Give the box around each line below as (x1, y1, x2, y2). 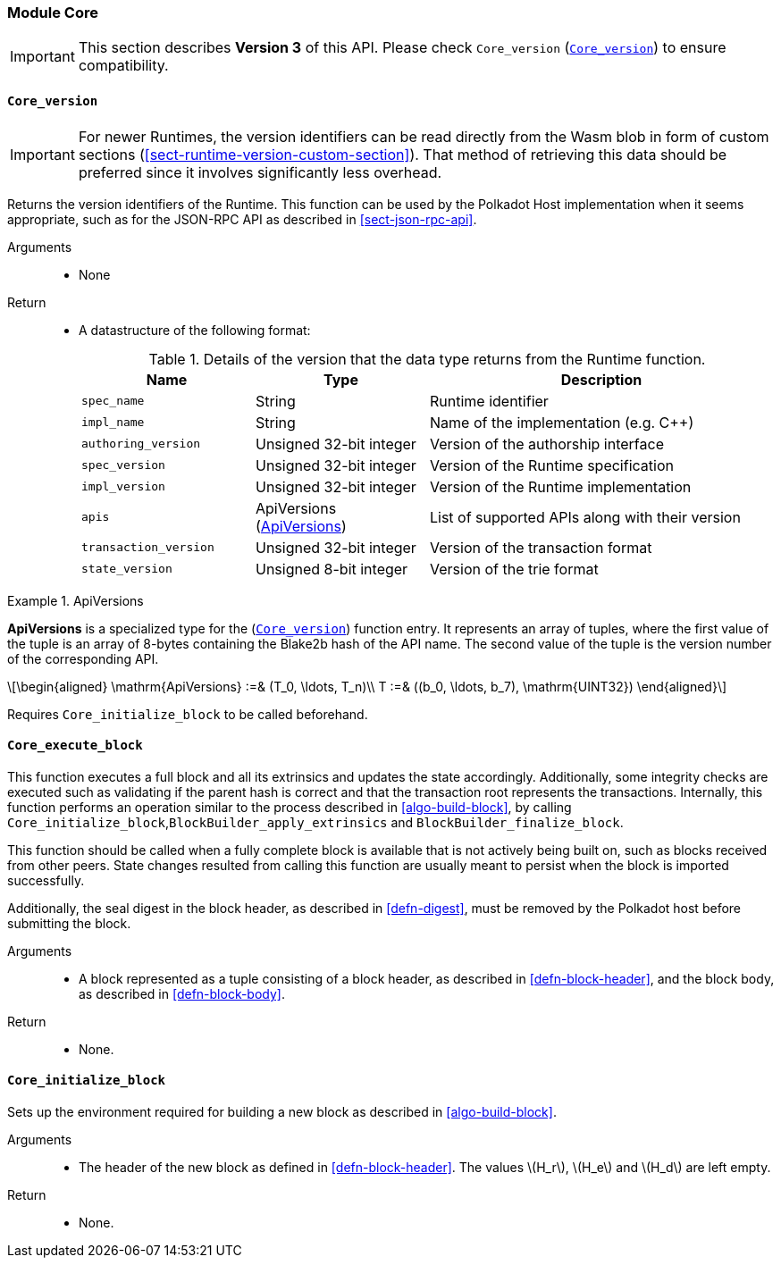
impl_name (81, 415, 145, 430)
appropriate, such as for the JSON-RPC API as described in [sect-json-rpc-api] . (7, 211, 477, 227)
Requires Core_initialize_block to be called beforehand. (7, 706, 368, 722)
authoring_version (81, 437, 201, 451)
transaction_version (81, 540, 214, 555)
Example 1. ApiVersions (7, 592, 144, 608)
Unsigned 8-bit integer (256, 559, 408, 578)
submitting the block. (7, 915, 131, 931)
